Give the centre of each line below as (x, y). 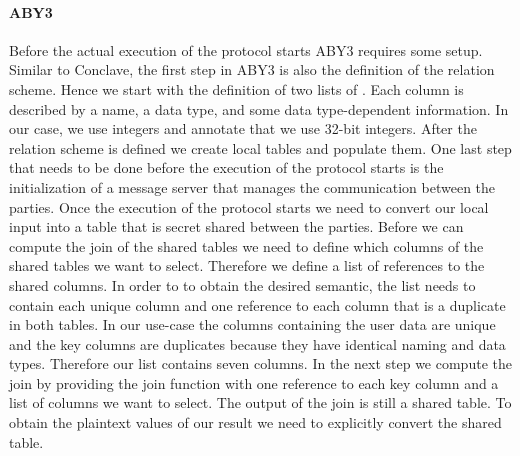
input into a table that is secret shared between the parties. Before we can (236, 226)
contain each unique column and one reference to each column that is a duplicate (257, 304)
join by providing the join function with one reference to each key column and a (254, 382)
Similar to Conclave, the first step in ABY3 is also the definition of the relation (252, 69)
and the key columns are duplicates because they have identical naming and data (257, 343)
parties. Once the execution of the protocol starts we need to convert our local (249, 206)
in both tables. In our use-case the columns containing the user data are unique (252, 324)
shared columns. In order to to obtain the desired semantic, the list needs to (242, 284)
